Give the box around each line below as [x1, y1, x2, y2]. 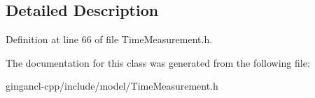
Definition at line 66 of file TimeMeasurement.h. [6, 32, 213, 47]
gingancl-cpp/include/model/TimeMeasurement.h [6, 79, 218, 93]
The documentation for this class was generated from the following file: [6, 55, 310, 70]
